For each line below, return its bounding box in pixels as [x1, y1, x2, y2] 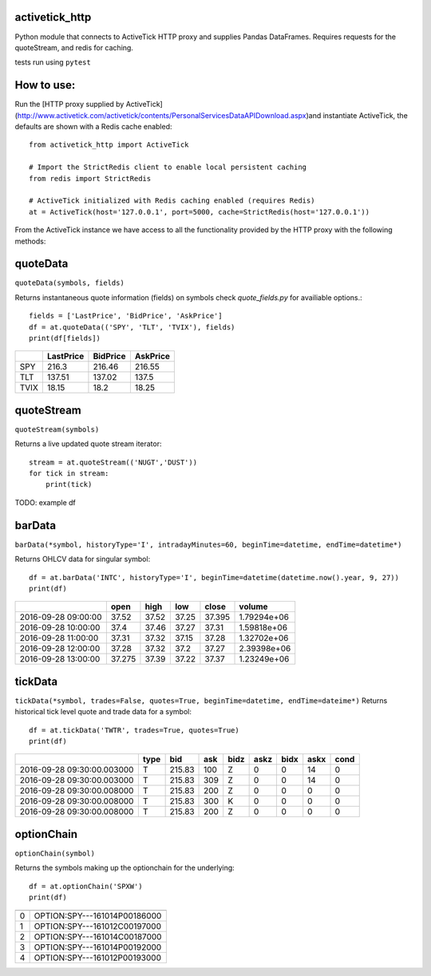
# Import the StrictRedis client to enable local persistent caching [29, 163, 307, 172]
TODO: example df [14, 497, 76, 507]
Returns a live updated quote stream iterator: [14, 439, 163, 448]
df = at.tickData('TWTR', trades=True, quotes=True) [29, 725, 239, 734]
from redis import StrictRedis [29, 174, 152, 183]
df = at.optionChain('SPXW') [29, 882, 143, 891]
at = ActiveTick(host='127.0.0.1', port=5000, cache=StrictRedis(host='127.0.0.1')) [29, 207, 370, 216]
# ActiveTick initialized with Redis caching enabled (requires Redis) [29, 196, 315, 205]
